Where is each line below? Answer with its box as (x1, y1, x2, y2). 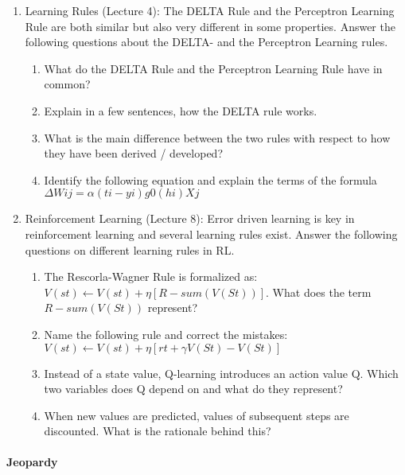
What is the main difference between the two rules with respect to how (44, 129, 391, 146)
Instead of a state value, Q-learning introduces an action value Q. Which (44, 364, 399, 381)
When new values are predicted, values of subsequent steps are (44, 407, 349, 423)
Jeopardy (6, 454, 58, 470)
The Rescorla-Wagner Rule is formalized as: (44, 268, 258, 285)
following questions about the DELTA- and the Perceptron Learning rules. (25, 33, 388, 50)
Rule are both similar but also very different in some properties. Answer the (25, 18, 395, 34)
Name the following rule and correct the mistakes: (44, 325, 288, 342)
